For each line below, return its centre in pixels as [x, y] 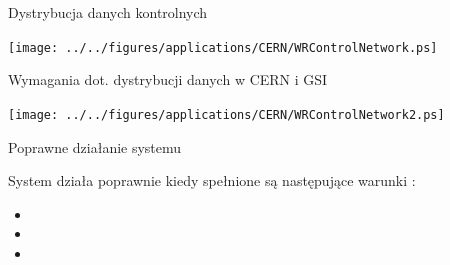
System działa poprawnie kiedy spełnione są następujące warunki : [212, 180]
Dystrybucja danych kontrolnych [108, 12]
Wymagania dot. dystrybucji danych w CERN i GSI [168, 79]
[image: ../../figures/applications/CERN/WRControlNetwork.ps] [223, 47]
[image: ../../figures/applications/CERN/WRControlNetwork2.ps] [226, 114]
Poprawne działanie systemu [95, 146]
